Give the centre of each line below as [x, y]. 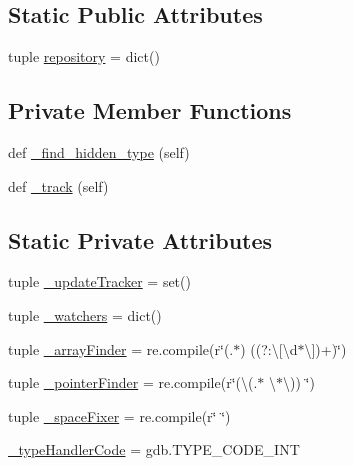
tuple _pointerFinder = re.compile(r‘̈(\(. [133, 382]
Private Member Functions [150, 110]
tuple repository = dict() [84, 56]
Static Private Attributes [140, 239]
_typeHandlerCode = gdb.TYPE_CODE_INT [154, 449]
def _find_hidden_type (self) [99, 152]
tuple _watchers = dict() [85, 314]
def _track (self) [58, 185]
